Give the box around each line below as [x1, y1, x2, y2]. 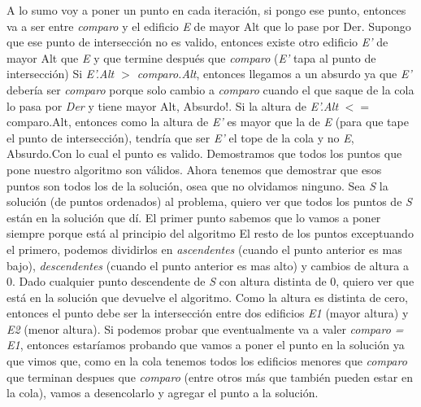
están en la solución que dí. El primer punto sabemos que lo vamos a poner [7, 208, 381, 225]
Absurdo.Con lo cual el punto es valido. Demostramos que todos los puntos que [7, 145, 402, 162]
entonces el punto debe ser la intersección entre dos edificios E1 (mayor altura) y [7, 304, 409, 322]
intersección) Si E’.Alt [7, 65, 115, 82]
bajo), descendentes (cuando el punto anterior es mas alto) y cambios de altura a [7, 256, 409, 274]
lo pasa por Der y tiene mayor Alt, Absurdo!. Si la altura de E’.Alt [7, 97, 339, 114]
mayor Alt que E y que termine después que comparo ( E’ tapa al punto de [7, 49, 376, 66]
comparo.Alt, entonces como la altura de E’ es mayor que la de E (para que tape [7, 113, 409, 130]
